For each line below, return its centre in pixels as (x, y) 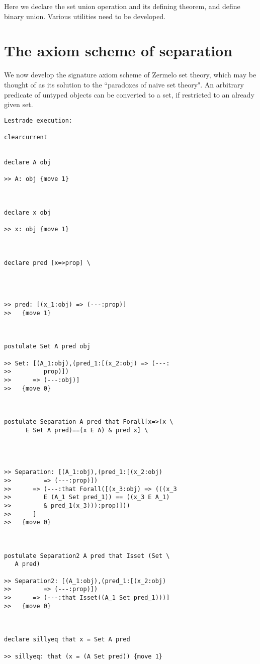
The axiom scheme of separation (118, 51)
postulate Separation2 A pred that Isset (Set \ (87, 556)
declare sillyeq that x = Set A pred (67, 640)
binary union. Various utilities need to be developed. (85, 16)
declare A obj (28, 162)
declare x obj (28, 212)
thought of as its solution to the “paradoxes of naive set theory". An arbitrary (124, 84)
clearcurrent (26, 137)
